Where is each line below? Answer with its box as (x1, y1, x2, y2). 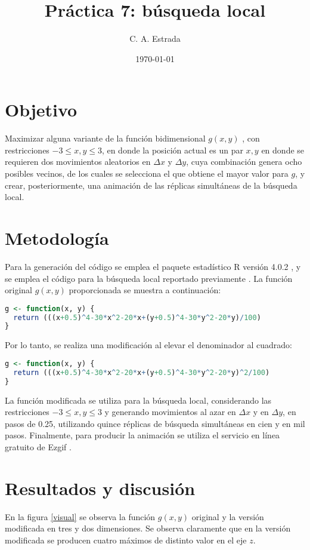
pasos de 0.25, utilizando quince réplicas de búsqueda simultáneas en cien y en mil (5, 417, 305, 429)
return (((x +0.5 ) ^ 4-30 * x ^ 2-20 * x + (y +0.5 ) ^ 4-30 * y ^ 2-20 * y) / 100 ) (13, 313, 261, 322)
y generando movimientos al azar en (104, 405, 236, 418)
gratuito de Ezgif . (5, 440, 72, 453)
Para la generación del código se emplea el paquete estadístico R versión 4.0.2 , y (5, 260, 301, 272)
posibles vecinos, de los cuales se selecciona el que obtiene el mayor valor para (5, 167, 289, 180)
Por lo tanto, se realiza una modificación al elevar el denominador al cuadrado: (5, 339, 292, 351)
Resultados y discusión (5, 475, 196, 500)
